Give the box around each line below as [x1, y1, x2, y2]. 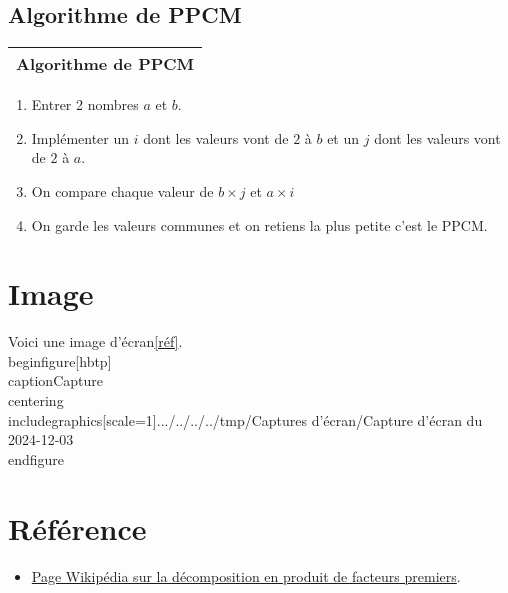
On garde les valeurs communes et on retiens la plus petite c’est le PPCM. [31, 214, 488, 235]
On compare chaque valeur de [31, 180, 214, 201]
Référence [8, 507, 147, 548]
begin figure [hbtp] [8, 350, 112, 371]
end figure [8, 448, 65, 469]
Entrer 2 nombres [31, 94, 139, 115]
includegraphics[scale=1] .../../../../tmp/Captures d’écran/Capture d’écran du [8, 409, 483, 430]
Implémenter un [31, 127, 130, 148]
